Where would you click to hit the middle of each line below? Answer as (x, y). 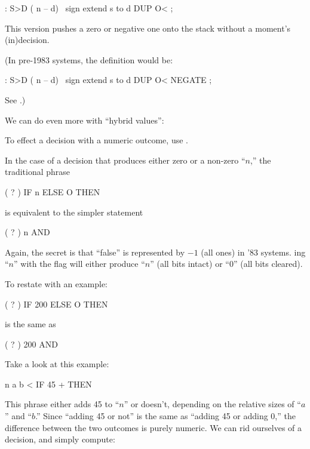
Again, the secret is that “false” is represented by (95, 252)
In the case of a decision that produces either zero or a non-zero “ (125, 160)
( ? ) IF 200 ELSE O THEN (56, 304)
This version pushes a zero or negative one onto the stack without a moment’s (148, 28)
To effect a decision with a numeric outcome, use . (96, 140)
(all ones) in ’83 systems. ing (253, 252)
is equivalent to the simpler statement (74, 212)
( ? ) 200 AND (31, 344)
